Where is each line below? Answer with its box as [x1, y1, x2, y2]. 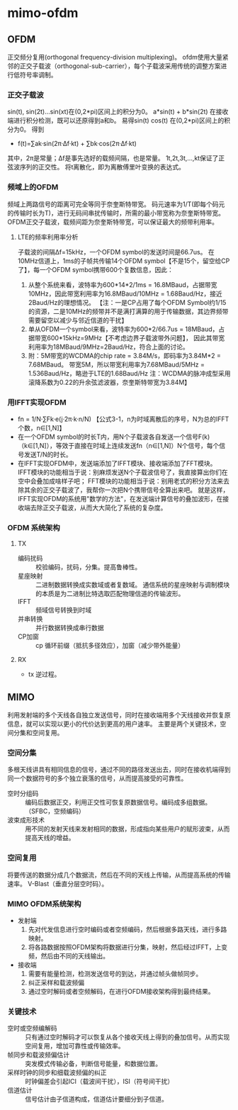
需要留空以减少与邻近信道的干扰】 [28, 315, 128, 324]
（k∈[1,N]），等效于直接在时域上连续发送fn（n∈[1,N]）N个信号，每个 [17, 441, 220, 449]
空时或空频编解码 [7, 1024, 57, 1033]
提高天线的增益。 [25, 834, 75, 842]
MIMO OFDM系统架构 [7, 899, 81, 909]
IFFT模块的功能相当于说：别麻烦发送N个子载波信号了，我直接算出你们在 [17, 468, 228, 476]
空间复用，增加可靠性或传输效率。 [25, 1042, 125, 1050]
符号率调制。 [19, 71, 57, 79]
